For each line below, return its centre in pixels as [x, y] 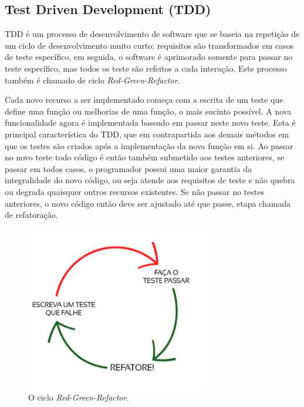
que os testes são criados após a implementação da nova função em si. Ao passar [149, 145]
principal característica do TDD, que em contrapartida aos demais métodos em [147, 134]
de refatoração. [31, 215]
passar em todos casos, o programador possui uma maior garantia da [129, 168]
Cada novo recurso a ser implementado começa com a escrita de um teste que [144, 100]
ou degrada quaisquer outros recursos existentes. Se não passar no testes [134, 191]
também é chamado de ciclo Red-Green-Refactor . [92, 80]
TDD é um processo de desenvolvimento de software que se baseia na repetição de [152, 34]
